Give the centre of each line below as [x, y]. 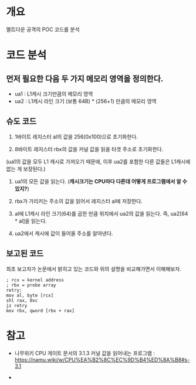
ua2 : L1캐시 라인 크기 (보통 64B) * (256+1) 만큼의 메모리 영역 [85, 101]
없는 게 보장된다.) [26, 169]
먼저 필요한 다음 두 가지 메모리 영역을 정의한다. [85, 79]
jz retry [17, 305]
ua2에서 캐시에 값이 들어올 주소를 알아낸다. [64, 233]
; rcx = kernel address [35, 280]
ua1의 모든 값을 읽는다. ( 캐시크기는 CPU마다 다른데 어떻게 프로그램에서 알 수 [101, 181]
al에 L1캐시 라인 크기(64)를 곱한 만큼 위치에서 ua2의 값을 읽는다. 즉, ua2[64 [101, 213]
